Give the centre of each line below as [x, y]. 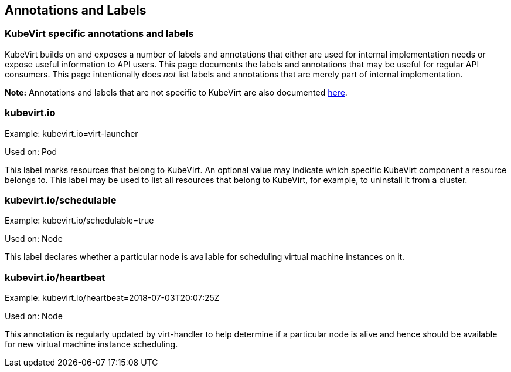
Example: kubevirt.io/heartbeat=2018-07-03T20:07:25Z [112, 298]
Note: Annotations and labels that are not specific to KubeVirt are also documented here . [176, 92]
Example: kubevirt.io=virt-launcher [71, 133]
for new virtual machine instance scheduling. [91, 344]
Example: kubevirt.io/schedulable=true [79, 221]
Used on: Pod [31, 151]
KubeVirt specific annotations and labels [99, 34]
